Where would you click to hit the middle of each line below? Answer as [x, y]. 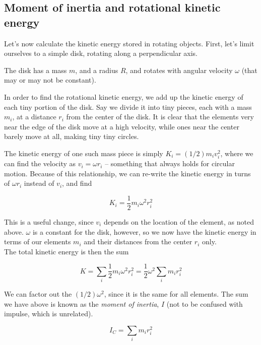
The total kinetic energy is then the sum [67, 251]
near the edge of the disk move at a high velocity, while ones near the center [122, 126]
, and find [77, 183]
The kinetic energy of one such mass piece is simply [84, 153]
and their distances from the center [138, 242]
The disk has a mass [36, 70]
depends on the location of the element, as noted [179, 221]
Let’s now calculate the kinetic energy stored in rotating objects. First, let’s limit [129, 43]
